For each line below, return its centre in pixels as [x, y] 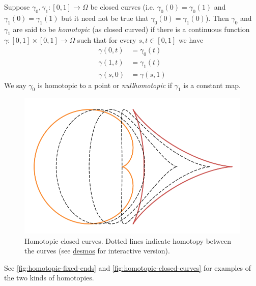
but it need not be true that [105, 18]
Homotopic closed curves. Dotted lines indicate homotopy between [128, 240]
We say [15, 85]
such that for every [107, 40]
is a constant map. [212, 85]
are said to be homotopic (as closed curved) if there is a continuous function [131, 29]
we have [191, 40]
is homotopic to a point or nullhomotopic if [105, 85]
